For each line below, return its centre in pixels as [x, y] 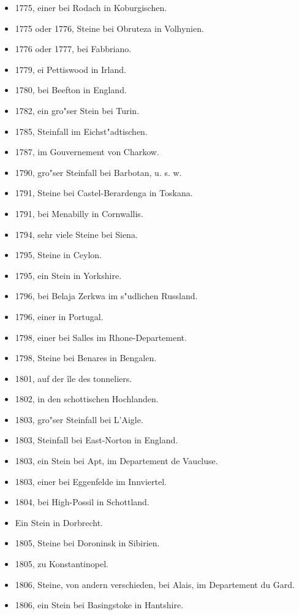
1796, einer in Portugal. [59, 316]
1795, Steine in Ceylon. [58, 255]
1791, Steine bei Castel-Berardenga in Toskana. [104, 193]
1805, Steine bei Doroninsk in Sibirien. [87, 543]
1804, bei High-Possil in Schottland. [82, 502]
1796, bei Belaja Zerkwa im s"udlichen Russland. [106, 296]
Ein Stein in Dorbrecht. [59, 522]
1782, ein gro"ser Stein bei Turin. [77, 110]
